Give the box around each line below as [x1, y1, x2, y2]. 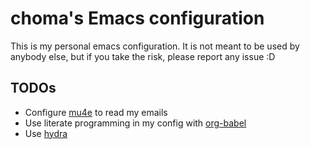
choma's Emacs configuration [10, 7, 265, 30]
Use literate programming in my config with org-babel [24, 117, 247, 129]
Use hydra [24, 127, 68, 139]
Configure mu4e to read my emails [24, 106, 168, 118]
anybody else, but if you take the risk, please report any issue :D [10, 50, 276, 62]
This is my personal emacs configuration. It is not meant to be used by [10, 40, 300, 52]
